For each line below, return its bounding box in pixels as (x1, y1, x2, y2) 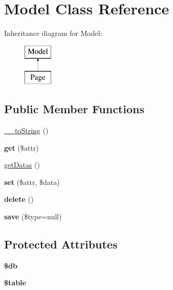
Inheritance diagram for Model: (4, 28, 102, 38)
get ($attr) (4, 142, 39, 153)
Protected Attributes (4, 236, 118, 252)
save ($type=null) (4, 211, 62, 222)
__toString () (4, 125, 49, 136)
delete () (4, 194, 34, 204)
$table (4, 277, 26, 288)
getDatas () (4, 159, 40, 170)
